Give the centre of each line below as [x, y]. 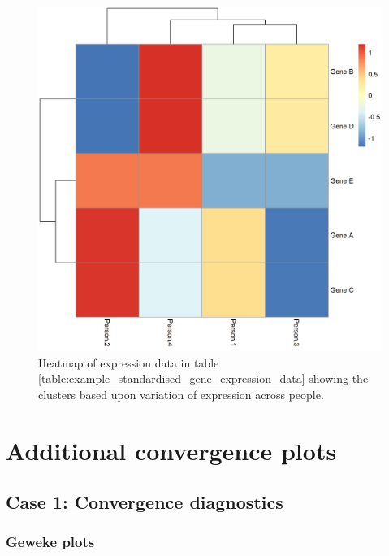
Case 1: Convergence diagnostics [145, 502]
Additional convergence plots [171, 450]
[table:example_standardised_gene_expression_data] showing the [203, 378]
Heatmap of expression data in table [129, 362]
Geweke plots [50, 542]
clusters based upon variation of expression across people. [181, 394]
